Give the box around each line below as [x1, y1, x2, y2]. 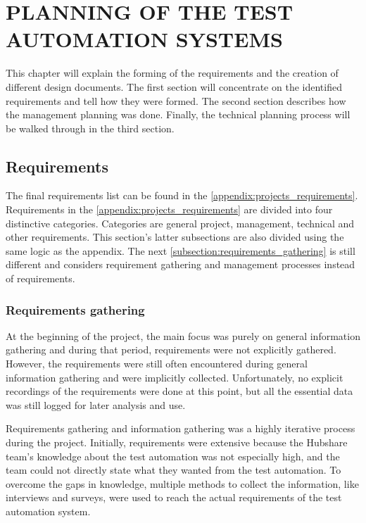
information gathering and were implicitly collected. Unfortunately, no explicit [6, 370, 343, 384]
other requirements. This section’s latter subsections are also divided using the [6, 229, 344, 244]
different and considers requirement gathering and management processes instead [6, 257, 355, 272]
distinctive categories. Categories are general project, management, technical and [6, 215, 355, 230]
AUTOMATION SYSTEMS [6, 25, 283, 53]
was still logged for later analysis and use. [6, 397, 186, 412]
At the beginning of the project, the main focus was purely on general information [6, 328, 360, 343]
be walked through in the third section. [6, 120, 175, 135]
